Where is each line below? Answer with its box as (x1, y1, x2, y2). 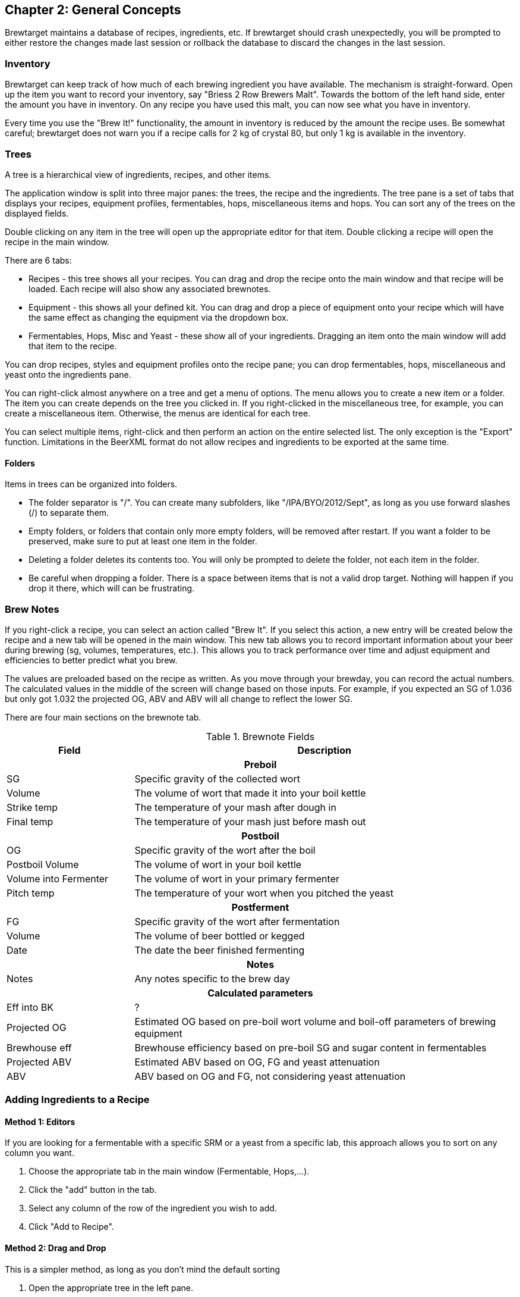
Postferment (231, 901, 289, 913)
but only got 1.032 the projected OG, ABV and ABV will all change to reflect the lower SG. (5, 693, 353, 704)
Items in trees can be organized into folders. (5, 479, 178, 490)
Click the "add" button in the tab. (29, 1185, 157, 1195)
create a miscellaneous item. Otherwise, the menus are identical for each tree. (5, 408, 311, 418)
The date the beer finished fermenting (134, 944, 305, 956)
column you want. (5, 1148, 74, 1158)
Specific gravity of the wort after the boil (134, 844, 316, 856)
